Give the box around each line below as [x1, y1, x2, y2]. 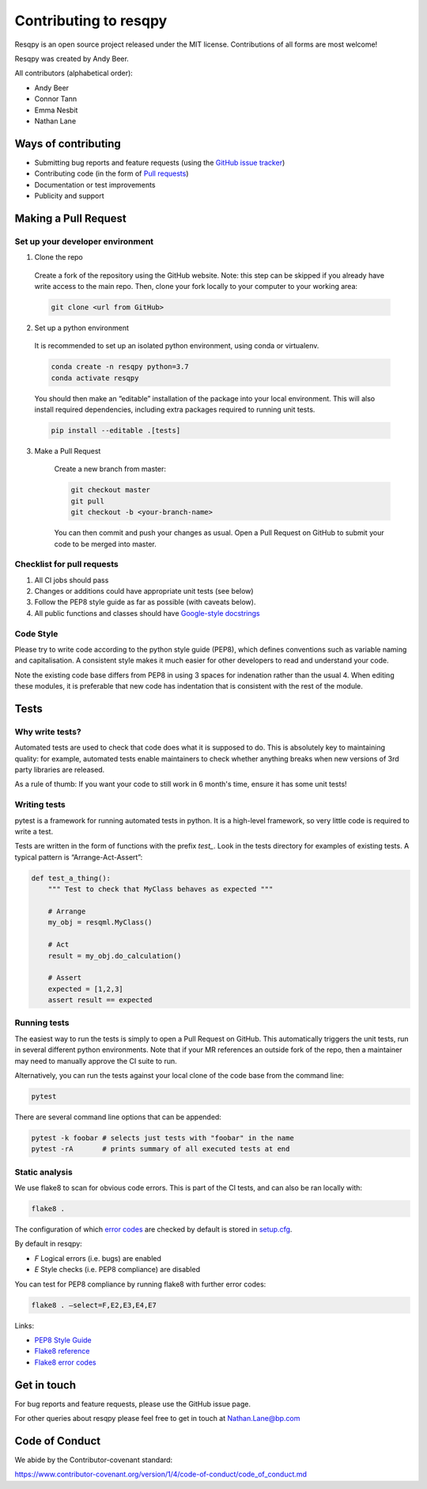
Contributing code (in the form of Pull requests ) [34, 169, 189, 178]
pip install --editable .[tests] [51, 426, 181, 435]
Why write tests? [14, 726, 82, 737]
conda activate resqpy [51, 373, 139, 382]
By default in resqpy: [14, 1239, 82, 1248]
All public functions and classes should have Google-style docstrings [34, 608, 260, 617]
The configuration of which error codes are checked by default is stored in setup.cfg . [14, 1225, 293, 1234]
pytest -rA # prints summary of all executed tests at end [31, 1145, 290, 1153]
